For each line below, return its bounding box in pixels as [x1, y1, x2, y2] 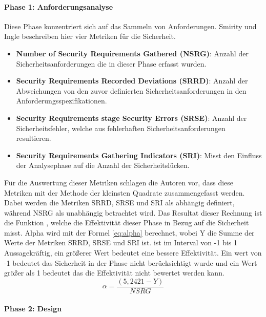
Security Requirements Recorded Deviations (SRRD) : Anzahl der [16, 75, 248, 86]
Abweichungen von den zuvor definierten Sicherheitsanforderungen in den [16, 85, 247, 96]
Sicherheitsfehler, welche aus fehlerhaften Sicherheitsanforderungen [16, 122, 226, 133]
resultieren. [16, 133, 51, 143]
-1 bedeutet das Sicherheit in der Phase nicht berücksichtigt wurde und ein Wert [4, 257, 257, 268]
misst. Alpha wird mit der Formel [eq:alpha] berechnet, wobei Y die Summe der [4, 227, 255, 238]
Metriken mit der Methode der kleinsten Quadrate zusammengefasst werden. [4, 187, 245, 198]
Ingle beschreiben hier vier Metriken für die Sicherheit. [4, 31, 176, 41]
